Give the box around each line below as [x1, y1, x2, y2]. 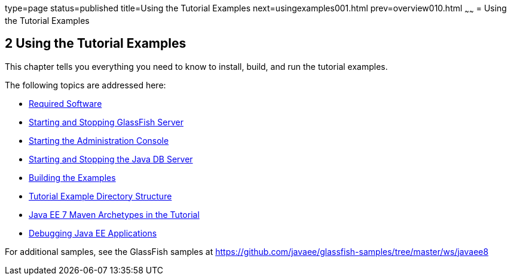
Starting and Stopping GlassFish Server [29, 116, 183, 127]
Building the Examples [29, 172, 116, 183]
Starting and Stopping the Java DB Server [29, 153, 193, 164]
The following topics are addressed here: [5, 79, 166, 90]
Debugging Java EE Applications [29, 227, 157, 238]
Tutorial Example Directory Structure [29, 190, 172, 201]
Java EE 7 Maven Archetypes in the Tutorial [29, 209, 200, 220]
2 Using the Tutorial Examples [5, 36, 186, 51]
